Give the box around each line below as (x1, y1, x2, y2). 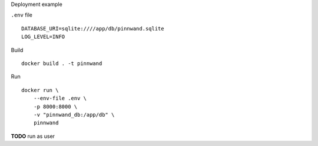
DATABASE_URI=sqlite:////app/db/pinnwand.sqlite (21, 25, 164, 32)
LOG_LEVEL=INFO (21, 33, 65, 40)
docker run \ (21, 87, 59, 93)
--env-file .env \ (33, 95, 87, 102)
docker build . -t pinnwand (21, 60, 102, 67)
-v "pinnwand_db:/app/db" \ (33, 111, 115, 118)
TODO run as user (11, 133, 55, 140)
